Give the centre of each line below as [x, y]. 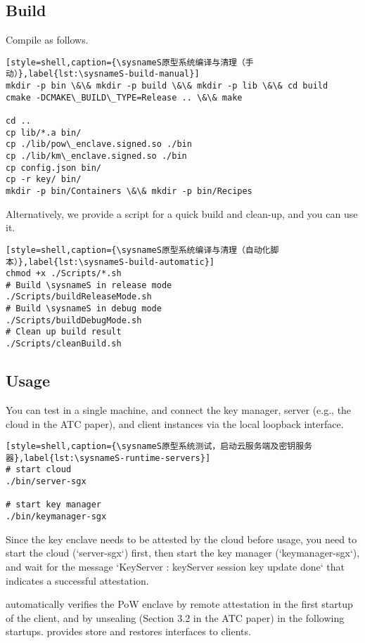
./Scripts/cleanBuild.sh [64, 344]
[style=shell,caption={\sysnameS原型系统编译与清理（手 [130, 62]
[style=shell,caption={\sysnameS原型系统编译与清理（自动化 [138, 250]
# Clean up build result [64, 332]
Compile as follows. [47, 40]
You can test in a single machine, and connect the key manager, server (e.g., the [179, 409]
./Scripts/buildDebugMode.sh [74, 320]
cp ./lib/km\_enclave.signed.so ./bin [96, 156]
